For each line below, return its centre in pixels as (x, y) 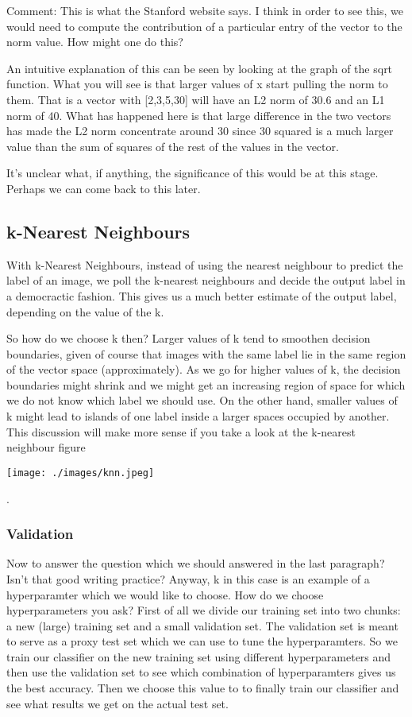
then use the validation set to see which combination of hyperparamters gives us (201, 672)
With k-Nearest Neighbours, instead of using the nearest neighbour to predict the (205, 264)
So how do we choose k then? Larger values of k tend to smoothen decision (189, 338)
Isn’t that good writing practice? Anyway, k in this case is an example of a (188, 578)
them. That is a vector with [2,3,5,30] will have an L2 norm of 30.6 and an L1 (196, 99)
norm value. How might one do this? (95, 42)
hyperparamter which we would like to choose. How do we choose (165, 594)
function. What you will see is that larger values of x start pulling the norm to (197, 84)
